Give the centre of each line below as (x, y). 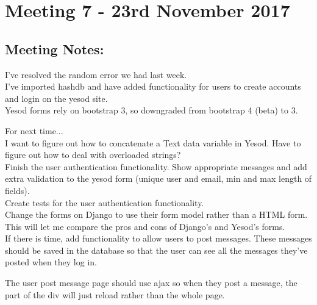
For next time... (34, 130)
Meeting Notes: (55, 48)
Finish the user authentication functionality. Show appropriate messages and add (156, 166)
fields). (17, 190)
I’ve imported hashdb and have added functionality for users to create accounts (153, 86)
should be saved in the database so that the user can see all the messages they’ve (156, 250)
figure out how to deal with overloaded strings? (93, 155)
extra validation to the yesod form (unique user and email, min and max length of (158, 178)
